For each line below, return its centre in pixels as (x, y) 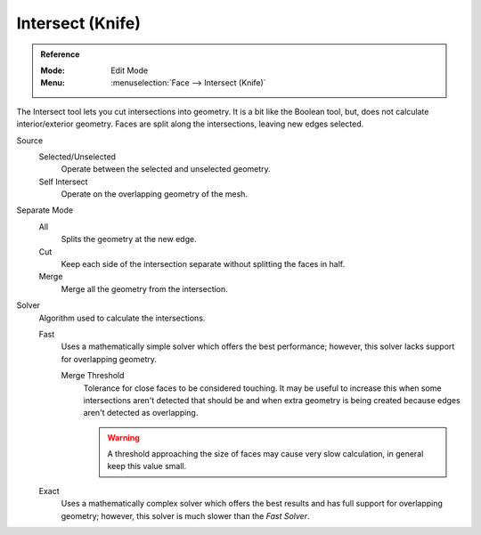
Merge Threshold (93, 376)
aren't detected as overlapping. (141, 413)
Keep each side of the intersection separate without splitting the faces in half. (203, 264)
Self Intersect (63, 182)
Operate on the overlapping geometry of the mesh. (155, 194)
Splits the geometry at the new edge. (129, 239)
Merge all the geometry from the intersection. (145, 288)
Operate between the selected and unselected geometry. (166, 169)
